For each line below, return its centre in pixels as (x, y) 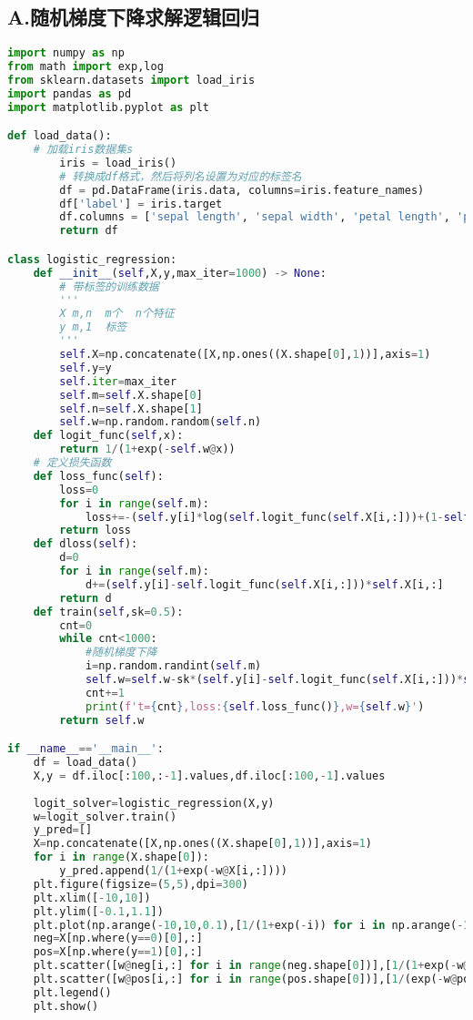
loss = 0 (79, 490)
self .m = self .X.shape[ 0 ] (131, 395)
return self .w (102, 720)
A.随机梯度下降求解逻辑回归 (133, 17)
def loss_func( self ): (98, 476)
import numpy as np (66, 53)
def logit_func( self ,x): (108, 436)
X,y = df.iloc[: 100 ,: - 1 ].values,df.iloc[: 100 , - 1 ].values (209, 775)
